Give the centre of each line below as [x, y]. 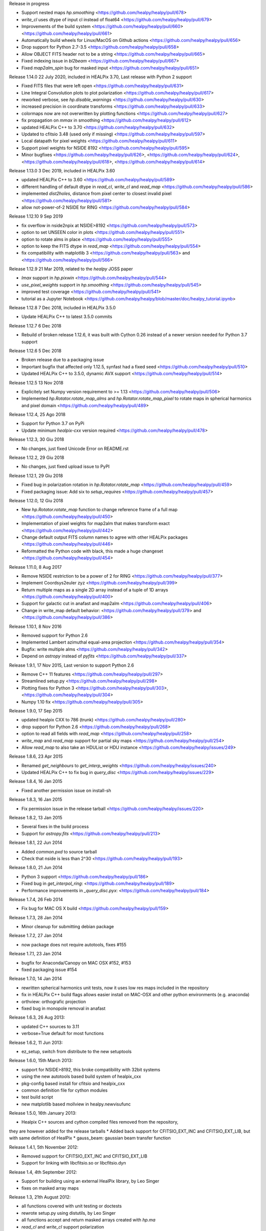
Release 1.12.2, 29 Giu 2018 [37, 457]
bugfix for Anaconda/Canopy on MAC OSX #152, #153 [76, 963]
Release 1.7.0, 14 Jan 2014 [35, 979]
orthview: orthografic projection [54, 1002]
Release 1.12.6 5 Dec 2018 [35, 351]
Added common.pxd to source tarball [59, 851]
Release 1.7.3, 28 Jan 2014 [36, 917]
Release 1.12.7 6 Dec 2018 [35, 325]
